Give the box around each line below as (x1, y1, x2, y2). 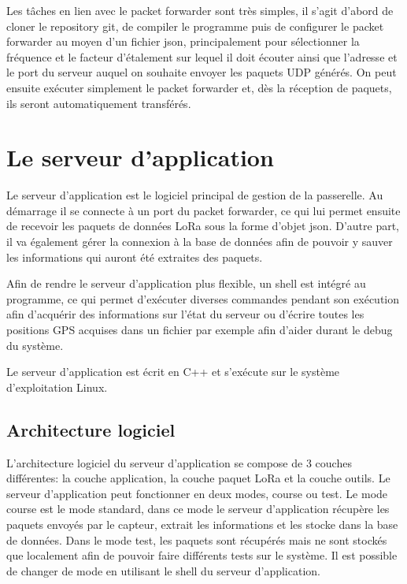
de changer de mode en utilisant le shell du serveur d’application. (6, 562, 320, 578)
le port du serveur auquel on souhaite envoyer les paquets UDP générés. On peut (6, 64, 397, 80)
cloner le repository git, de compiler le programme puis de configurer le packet (6, 17, 384, 34)
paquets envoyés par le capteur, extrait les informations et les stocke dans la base (6, 515, 398, 532)
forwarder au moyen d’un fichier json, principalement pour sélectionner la (6, 33, 360, 50)
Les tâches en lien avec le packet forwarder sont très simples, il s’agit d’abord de (6, 2, 394, 18)
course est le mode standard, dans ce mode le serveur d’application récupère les (6, 500, 390, 517)
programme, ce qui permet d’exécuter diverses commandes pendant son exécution (6, 290, 400, 307)
